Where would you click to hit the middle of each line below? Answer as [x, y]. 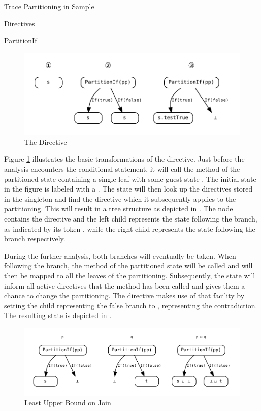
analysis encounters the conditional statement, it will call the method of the [122, 169]
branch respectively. [35, 239]
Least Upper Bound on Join [68, 403]
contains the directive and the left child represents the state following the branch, [131, 219]
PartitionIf [21, 40]
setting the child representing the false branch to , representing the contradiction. [131, 305]
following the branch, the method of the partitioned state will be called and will [128, 265]
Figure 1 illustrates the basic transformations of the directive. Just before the [124, 159]
